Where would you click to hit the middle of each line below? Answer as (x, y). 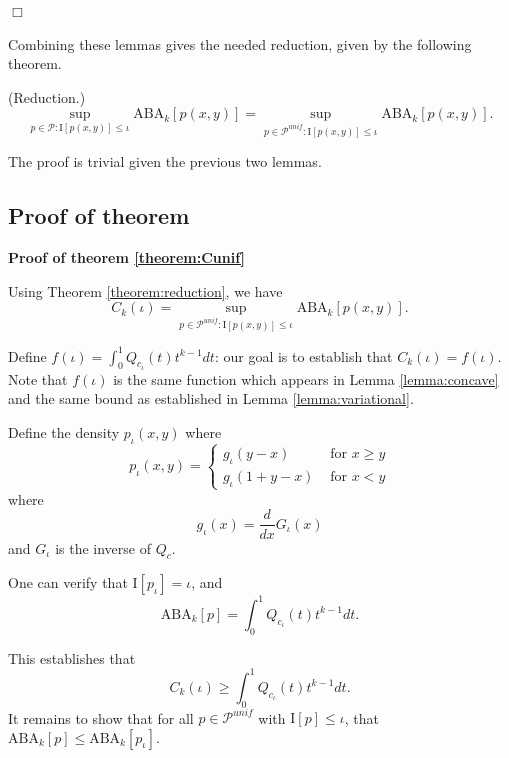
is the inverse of (103, 547)
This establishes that (72, 657)
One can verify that (68, 582)
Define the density (64, 431)
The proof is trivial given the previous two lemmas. (165, 161)
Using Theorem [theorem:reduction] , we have (145, 290)
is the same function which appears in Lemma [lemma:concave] (306, 378)
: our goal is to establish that (303, 355)
